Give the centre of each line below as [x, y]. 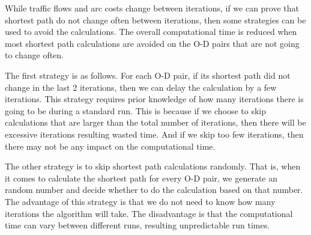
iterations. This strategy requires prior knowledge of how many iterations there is [154, 99]
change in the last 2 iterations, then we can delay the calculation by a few [141, 87]
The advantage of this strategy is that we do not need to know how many [140, 201]
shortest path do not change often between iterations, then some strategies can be [155, 20]
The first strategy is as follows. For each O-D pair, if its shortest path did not [148, 75]
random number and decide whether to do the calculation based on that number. [154, 190]
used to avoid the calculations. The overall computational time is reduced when [151, 32]
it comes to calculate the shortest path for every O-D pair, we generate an [141, 178]
